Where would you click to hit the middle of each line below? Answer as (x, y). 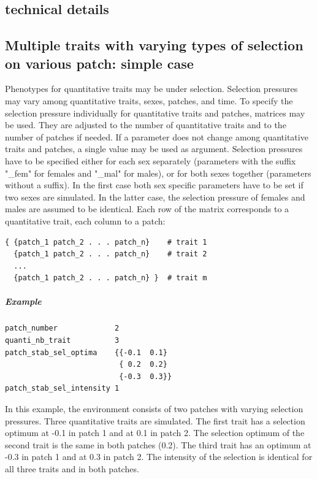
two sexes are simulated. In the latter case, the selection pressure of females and (155, 197)
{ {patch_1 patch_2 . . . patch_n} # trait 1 (106, 242)
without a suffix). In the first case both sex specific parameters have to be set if (154, 185)
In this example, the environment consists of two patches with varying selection (154, 408)
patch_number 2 (62, 328)
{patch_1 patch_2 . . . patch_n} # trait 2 (110, 254)
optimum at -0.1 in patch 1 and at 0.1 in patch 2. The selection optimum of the (155, 433)
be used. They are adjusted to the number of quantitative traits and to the (146, 125)
